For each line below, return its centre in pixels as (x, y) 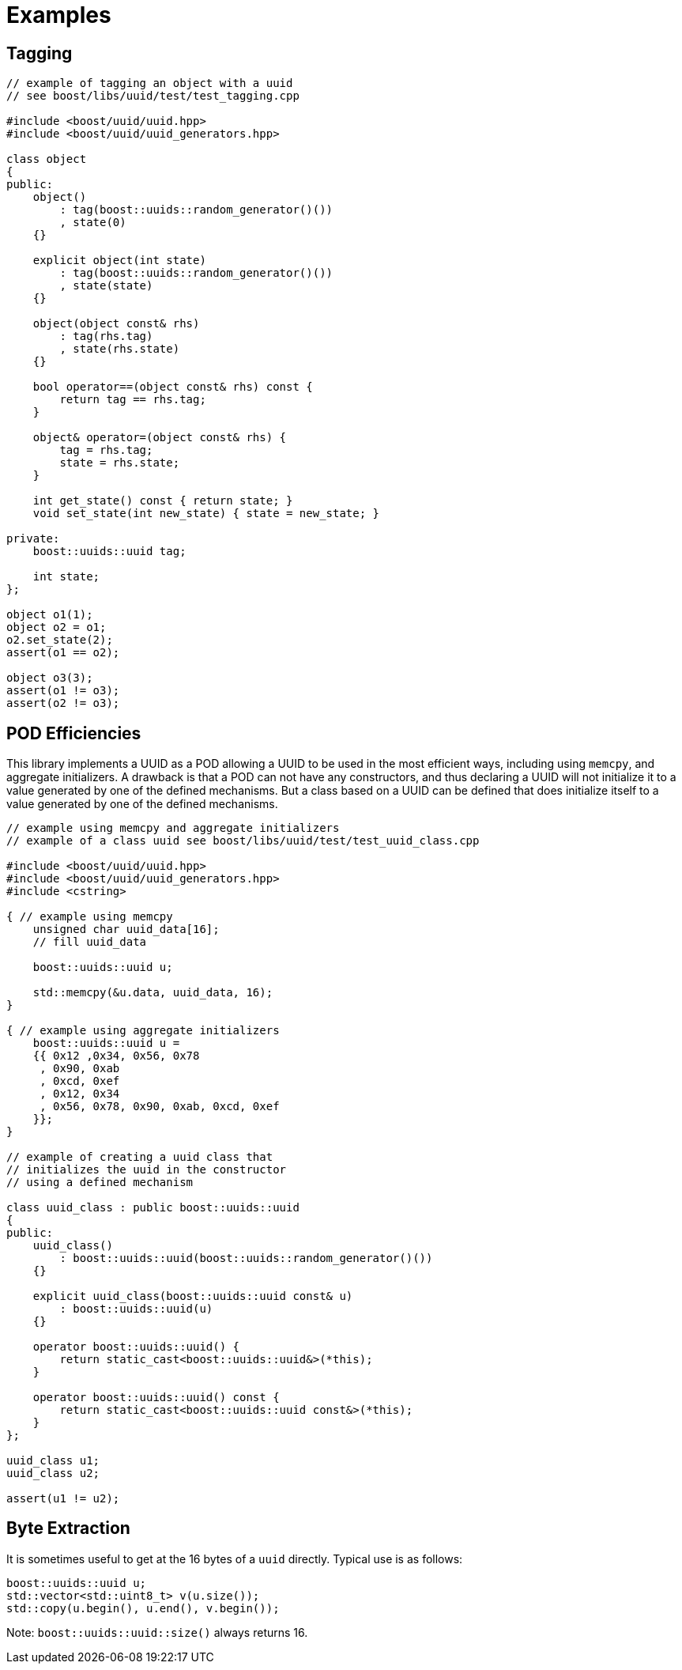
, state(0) (93, 223)
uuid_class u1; (53, 1461)
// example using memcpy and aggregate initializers (173, 828)
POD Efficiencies (74, 733)
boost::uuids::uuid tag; (109, 552)
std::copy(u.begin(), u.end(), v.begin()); (143, 1608)
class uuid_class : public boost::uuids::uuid (153, 1208)
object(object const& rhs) (116, 324)
